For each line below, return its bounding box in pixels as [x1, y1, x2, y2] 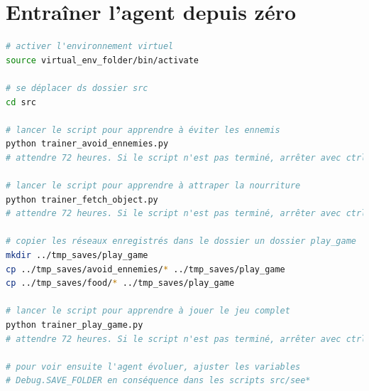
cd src [6, 97, 36, 107]
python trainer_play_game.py [6, 320, 143, 330]
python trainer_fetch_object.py [6, 194, 158, 205]
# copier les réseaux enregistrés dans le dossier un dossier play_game [6, 236, 356, 247]
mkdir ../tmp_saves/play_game [6, 250, 148, 261]
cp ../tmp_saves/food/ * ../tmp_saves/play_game [6, 278, 235, 289]
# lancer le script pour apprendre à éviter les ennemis [6, 124, 280, 135]
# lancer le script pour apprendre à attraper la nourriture [6, 181, 301, 191]
